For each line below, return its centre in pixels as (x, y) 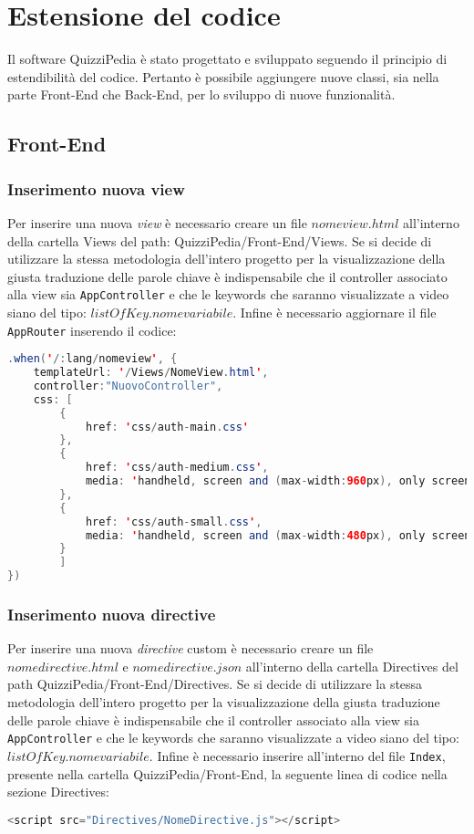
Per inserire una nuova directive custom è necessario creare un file (191, 648)
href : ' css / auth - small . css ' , (174, 521)
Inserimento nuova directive (112, 614)
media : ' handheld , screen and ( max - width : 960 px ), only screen (278, 481)
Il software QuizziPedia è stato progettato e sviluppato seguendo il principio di (227, 59)
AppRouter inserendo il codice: (92, 330)
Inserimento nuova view (96, 188)
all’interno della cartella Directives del (352, 666)
